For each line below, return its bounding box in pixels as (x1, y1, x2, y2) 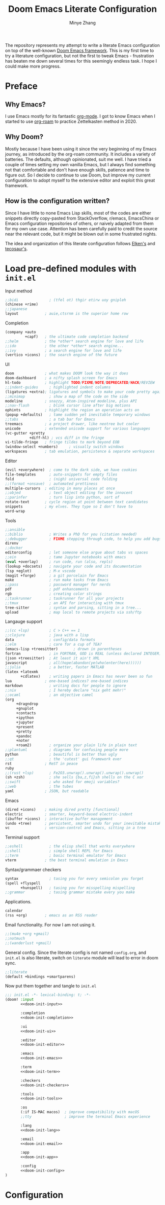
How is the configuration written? (5, 197, 110, 205)
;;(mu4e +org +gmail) (5, 931, 50, 936)
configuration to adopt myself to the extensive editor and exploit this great (5, 177, 155, 183)
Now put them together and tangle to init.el (5, 983, 97, 989)
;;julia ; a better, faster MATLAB (5, 665, 105, 670)
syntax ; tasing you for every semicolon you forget (5, 876, 144, 881)
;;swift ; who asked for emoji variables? (5, 779, 120, 785)
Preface (5, 80, 38, 92)
